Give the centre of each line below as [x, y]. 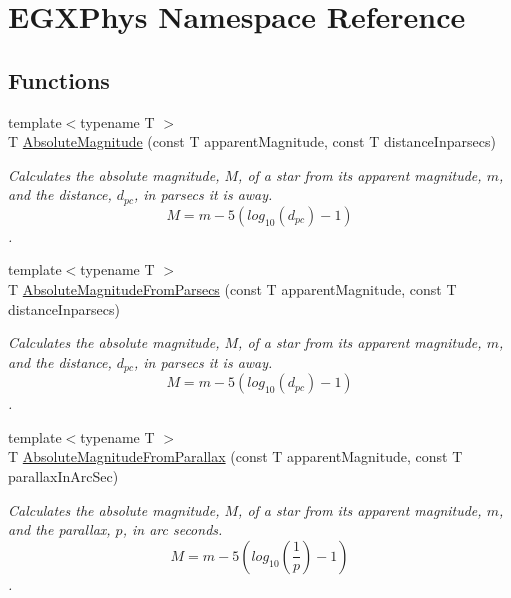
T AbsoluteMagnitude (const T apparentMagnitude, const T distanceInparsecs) [252, 141]
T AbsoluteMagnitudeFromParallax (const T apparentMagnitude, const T [235, 456]
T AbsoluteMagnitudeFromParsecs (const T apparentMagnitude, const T [232, 289]
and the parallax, [59, 529]
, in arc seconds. [172, 529]
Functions [59, 79]
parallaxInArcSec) [63, 476]
